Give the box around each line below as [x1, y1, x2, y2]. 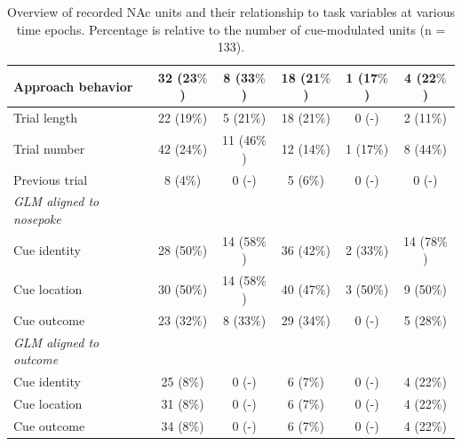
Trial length [13, 108, 78, 127]
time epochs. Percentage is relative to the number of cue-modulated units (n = [16, 20, 446, 38]
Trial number [13, 139, 85, 157]
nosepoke [13, 209, 61, 227]
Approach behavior [13, 76, 133, 95]
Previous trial [13, 170, 88, 188]
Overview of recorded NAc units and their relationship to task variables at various [7, 3, 455, 20]
